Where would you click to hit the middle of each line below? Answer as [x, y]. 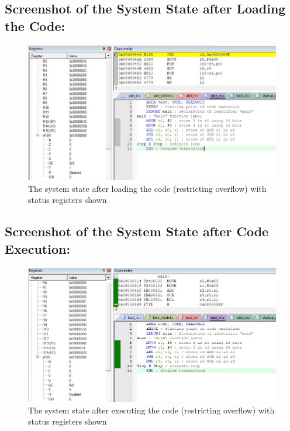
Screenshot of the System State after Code [137, 231]
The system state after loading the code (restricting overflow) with [147, 188]
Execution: [38, 248]
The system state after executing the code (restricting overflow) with [151, 410]
